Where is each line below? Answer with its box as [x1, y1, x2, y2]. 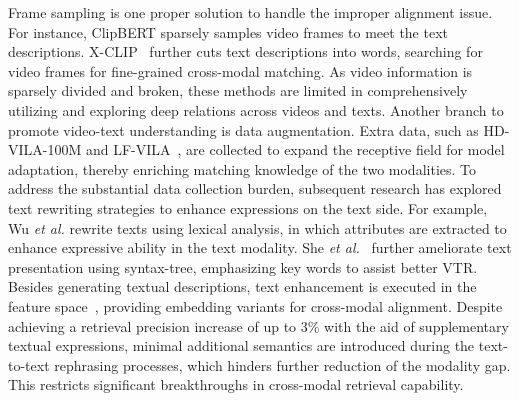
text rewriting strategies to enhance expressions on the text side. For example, [8, 197, 488, 218]
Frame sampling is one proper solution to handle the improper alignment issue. [8, 2, 493, 22]
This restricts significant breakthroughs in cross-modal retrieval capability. [8, 374, 464, 395]
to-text [8, 354, 50, 375]
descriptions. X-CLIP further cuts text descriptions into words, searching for [8, 41, 483, 62]
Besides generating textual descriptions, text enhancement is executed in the [8, 276, 477, 297]
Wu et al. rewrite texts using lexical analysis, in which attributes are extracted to [8, 217, 507, 238]
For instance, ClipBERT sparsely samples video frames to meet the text [8, 21, 448, 42]
